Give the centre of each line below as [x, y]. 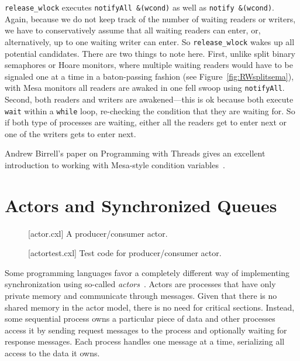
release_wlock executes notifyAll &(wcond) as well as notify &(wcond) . [139, 7]
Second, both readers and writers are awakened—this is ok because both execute [149, 99]
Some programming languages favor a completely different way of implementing [147, 272]
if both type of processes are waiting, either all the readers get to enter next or [146, 122]
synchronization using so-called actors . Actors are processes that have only [140, 284]
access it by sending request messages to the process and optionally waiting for [146, 330]
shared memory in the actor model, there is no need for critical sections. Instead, [150, 307]
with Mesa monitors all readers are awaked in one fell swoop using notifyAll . [145, 88]
